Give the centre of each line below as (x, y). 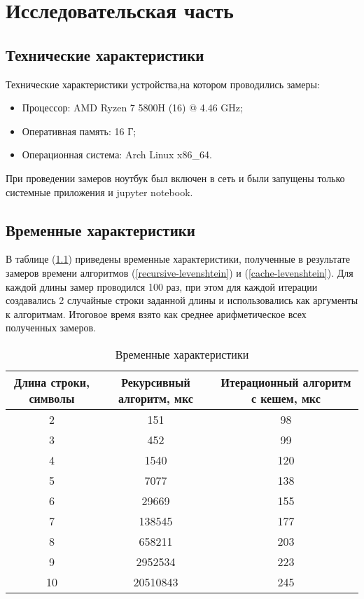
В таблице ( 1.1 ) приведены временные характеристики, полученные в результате (178, 259)
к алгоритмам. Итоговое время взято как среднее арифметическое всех (156, 314)
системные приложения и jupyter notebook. (99, 192)
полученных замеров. (51, 328)
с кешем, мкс (286, 398)
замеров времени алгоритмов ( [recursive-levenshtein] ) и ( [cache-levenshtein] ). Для (180, 272)
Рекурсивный (156, 382)
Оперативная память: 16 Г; (79, 131)
